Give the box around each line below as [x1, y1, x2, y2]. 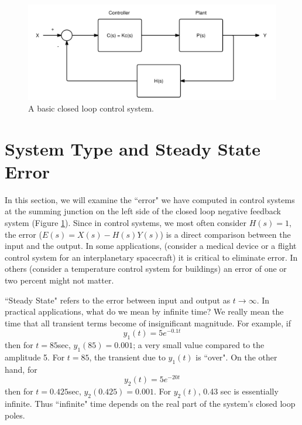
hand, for [5, 363, 37, 375]
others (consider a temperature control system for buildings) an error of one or [5, 262, 287, 275]
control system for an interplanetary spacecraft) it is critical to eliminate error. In [5, 251, 298, 263]
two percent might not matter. [5, 274, 114, 286]
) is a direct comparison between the [160, 228, 291, 240]
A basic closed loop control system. [28, 102, 154, 114]
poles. [5, 409, 25, 421]
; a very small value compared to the [133, 339, 265, 351]
